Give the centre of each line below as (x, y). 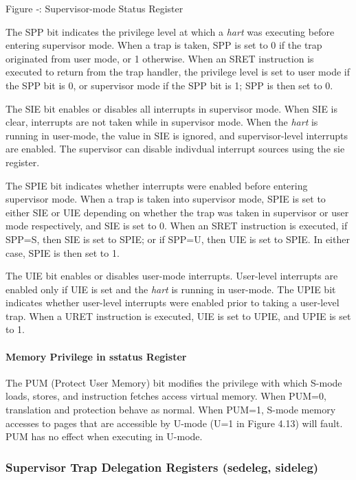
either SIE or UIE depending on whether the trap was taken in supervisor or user (177, 212)
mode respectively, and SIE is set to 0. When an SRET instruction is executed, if (177, 226)
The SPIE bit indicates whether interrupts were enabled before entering (157, 185)
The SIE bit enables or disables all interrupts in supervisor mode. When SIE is (171, 108)
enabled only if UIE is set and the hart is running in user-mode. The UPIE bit (171, 289)
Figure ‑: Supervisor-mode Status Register (94, 8)
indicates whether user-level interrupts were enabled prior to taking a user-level (173, 302)
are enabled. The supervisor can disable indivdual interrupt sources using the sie (175, 149)
